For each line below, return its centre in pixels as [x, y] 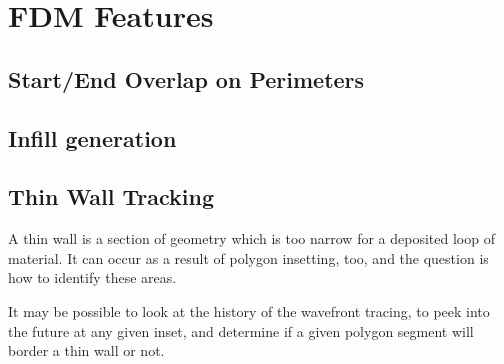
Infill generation [92, 137]
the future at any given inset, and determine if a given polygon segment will [241, 330]
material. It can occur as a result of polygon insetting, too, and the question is [248, 257]
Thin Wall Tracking [111, 196]
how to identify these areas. [92, 277]
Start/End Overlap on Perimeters [186, 78]
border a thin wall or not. [86, 350]
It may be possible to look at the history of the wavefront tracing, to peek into [249, 310]
